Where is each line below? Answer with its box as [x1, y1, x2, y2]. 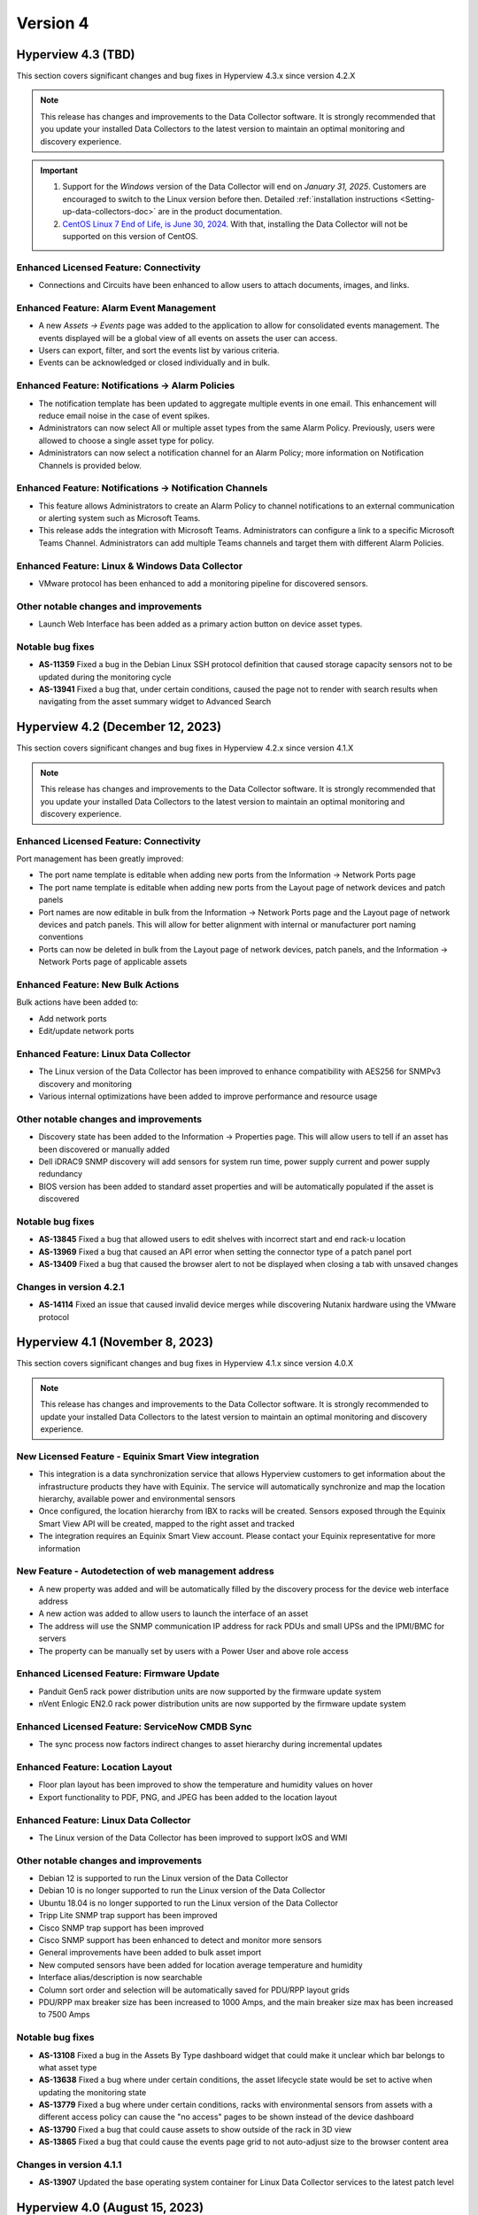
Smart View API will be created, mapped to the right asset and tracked [38, 1518, 295, 1528]
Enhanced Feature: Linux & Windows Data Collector [16, 559, 243, 571]
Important [40, 165, 79, 176]
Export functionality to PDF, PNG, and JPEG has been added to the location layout [38, 1791, 337, 1802]
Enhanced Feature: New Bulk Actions [16, 978, 180, 991]
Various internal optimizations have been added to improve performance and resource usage [38, 1091, 378, 1101]
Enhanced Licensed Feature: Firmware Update [16, 1667, 220, 1680]
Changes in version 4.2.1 [16, 1280, 125, 1293]
